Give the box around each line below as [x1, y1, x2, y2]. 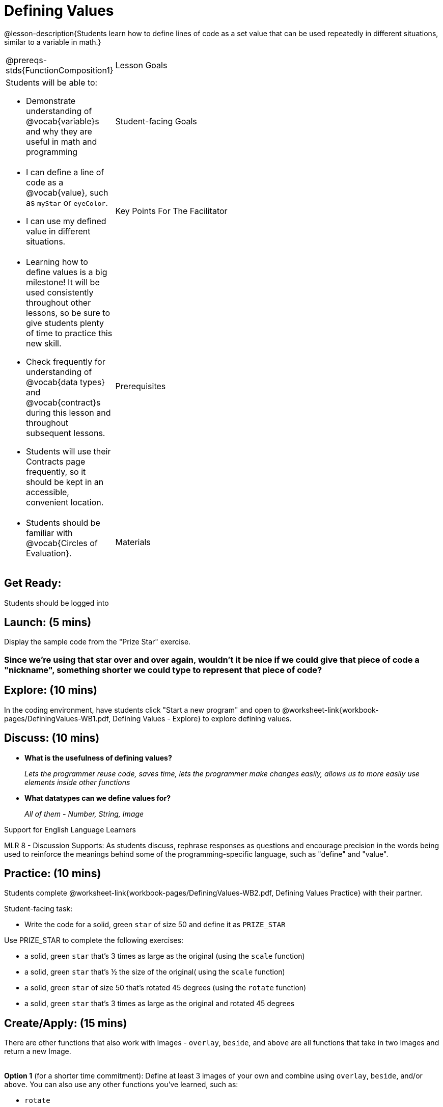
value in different [26, 226, 91, 236]
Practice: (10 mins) [4, 867, 101, 880]
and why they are [26, 126, 92, 137]
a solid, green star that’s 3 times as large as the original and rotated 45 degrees [24, 999, 295, 1008]
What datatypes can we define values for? [24, 793, 171, 802]
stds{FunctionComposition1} [6, 65, 114, 75]
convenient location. [26, 497, 104, 507]
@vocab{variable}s [26, 116, 99, 126]
